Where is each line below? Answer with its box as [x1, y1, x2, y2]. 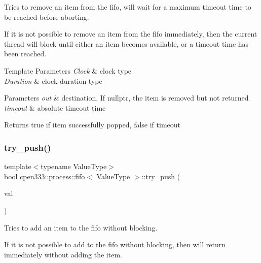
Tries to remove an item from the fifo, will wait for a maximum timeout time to [4, 2, 251, 12]
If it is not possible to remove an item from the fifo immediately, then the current [4, 28, 257, 39]
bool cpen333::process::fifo [4, 171, 85, 181]
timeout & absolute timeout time [4, 102, 106, 113]
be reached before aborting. [4, 11, 89, 22]
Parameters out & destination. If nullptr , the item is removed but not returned [4, 92, 249, 103]
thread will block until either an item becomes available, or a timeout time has [4, 38, 249, 49]
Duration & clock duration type [4, 75, 102, 86]
